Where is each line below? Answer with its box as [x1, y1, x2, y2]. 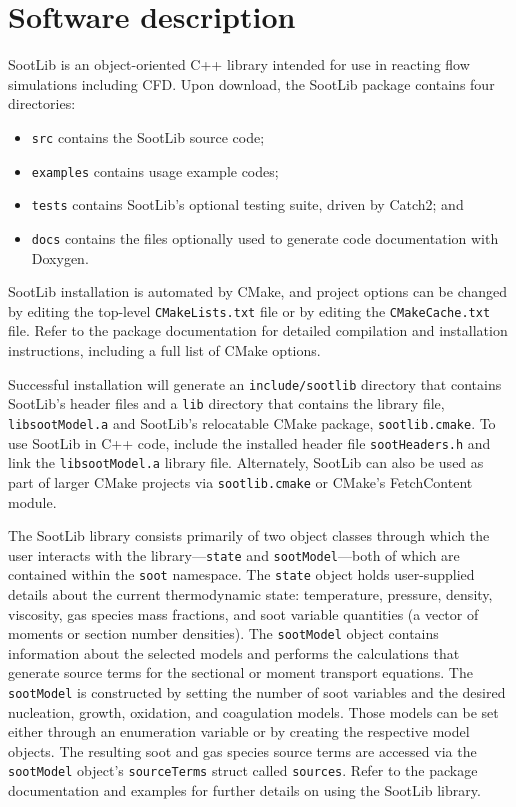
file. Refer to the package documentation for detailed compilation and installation [8, 320, 508, 341]
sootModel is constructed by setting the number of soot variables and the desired [8, 682, 506, 703]
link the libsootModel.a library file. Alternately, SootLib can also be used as [8, 452, 484, 473]
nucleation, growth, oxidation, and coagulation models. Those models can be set [8, 701, 499, 722]
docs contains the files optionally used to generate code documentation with [31, 227, 499, 248]
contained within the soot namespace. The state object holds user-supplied [8, 564, 475, 585]
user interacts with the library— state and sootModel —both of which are [8, 544, 460, 565]
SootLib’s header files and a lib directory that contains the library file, [8, 393, 445, 414]
